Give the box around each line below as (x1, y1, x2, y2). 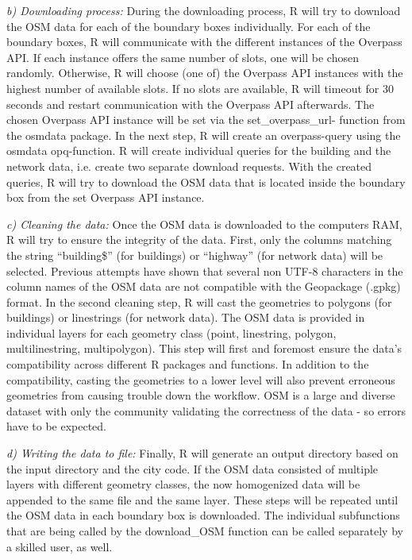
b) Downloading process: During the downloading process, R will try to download (6, 2, 401, 18)
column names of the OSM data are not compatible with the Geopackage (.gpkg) (6, 278, 401, 295)
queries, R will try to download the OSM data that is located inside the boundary (6, 173, 406, 190)
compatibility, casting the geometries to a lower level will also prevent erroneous (6, 371, 395, 388)
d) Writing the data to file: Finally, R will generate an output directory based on (6, 445, 399, 462)
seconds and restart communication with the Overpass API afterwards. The (6, 95, 375, 112)
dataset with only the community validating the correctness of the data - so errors (6, 402, 406, 419)
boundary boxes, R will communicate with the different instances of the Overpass (6, 33, 402, 50)
